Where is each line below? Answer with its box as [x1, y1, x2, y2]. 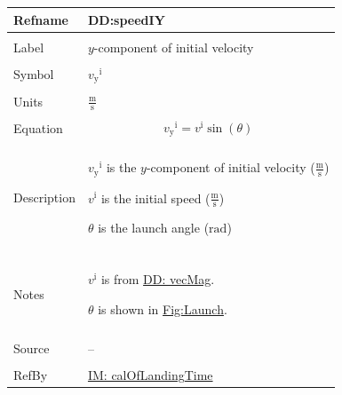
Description [13, 188, 76, 207]
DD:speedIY [87, 10, 165, 28]
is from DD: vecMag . [100, 270, 215, 288]
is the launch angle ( [98, 218, 210, 237]
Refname [13, 10, 68, 28]
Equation [13, 118, 63, 137]
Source [13, 339, 50, 358]
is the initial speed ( [100, 188, 211, 207]
